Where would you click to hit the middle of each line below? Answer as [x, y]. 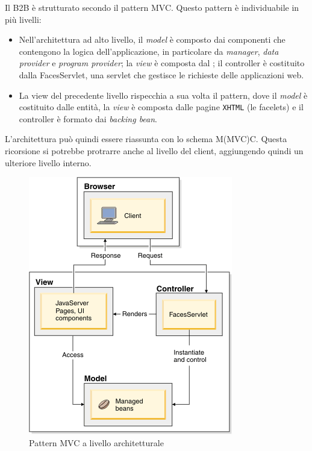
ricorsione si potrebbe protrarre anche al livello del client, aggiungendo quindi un [154, 151]
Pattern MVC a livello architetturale [96, 442]
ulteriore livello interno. [48, 162]
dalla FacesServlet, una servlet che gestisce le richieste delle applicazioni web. [161, 74]
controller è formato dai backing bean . [88, 118]
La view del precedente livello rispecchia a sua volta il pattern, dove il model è [163, 95]
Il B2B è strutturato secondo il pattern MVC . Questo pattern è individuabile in [152, 7]
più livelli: [23, 19]
